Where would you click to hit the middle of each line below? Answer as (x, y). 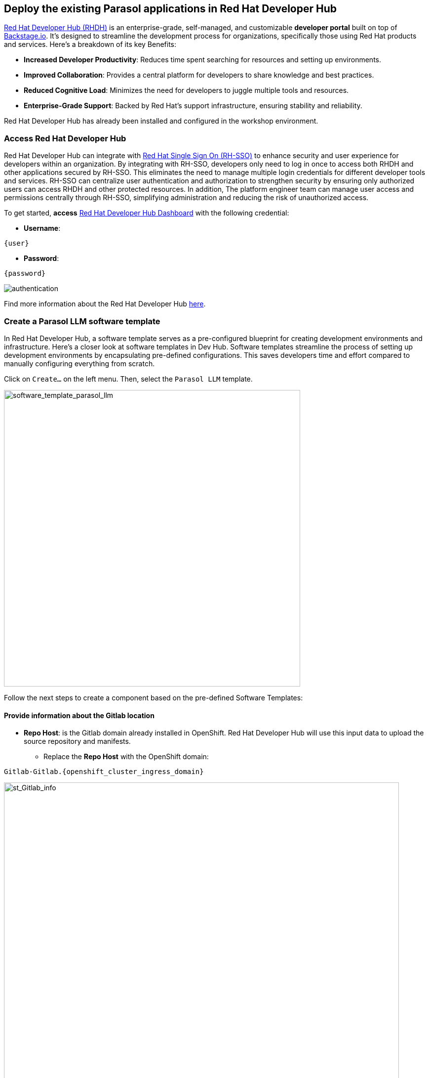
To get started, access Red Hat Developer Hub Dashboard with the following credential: (147, 213)
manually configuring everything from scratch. (79, 363)
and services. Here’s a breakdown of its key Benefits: (90, 44)
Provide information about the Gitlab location (79, 715)
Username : (42, 228)
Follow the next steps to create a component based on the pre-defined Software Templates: (154, 697)
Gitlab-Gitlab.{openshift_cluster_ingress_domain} (104, 772)
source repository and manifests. (77, 741)
